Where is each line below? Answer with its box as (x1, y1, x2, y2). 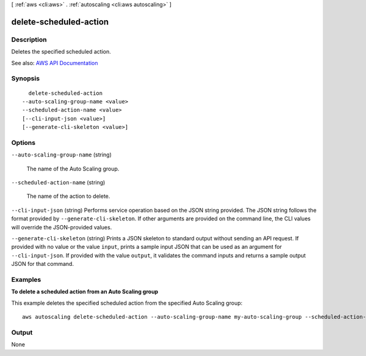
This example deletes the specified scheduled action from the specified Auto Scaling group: (11, 299, 243, 307)
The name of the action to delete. (26, 192, 110, 200)
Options (11, 138, 36, 147)
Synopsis (11, 74, 40, 83)
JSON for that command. (11, 260, 74, 268)
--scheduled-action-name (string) (11, 178, 106, 186)
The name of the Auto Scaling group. (26, 165, 120, 172)
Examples (11, 275, 41, 284)
